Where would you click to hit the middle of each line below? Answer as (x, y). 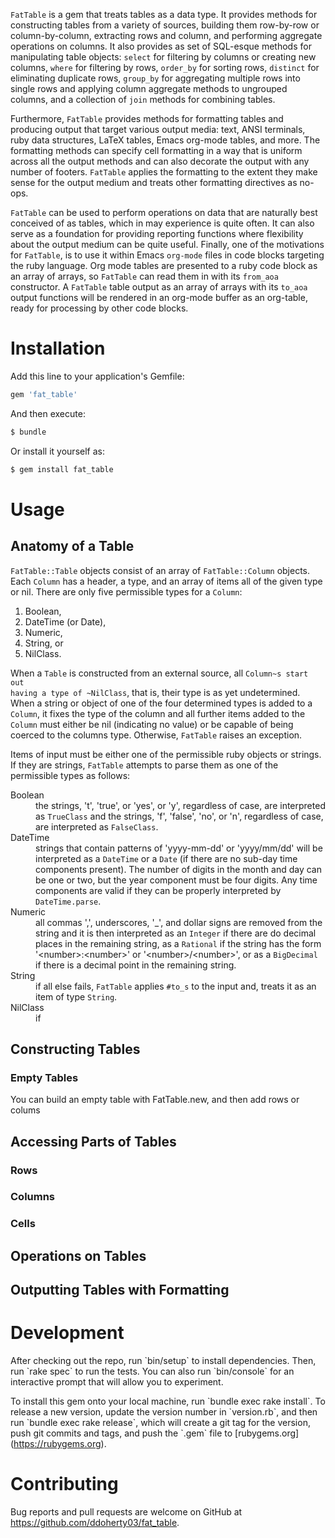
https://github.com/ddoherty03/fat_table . (95, 1523)
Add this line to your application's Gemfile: (97, 376)
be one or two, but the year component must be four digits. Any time (176, 880)
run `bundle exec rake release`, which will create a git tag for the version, (160, 1423)
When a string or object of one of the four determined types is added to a (161, 703)
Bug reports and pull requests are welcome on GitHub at (126, 1512)
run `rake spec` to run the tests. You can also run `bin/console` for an (152, 1371)
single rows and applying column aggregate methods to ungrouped (149, 88)
